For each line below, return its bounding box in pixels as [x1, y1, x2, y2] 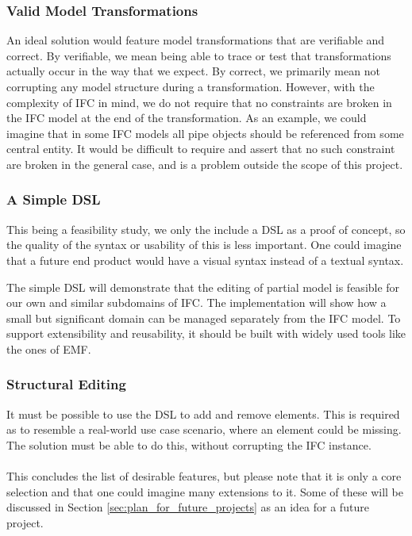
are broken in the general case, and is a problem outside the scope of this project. [6, 155, 403, 172]
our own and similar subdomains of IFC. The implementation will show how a [6, 294, 387, 311]
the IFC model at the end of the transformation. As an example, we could [6, 109, 367, 126]
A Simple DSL [6, 190, 101, 209]
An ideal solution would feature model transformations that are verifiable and [6, 32, 385, 48]
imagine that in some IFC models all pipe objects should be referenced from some [6, 124, 404, 141]
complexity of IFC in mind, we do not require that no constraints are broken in [6, 94, 392, 110]
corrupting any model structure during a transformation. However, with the [6, 78, 375, 94]
